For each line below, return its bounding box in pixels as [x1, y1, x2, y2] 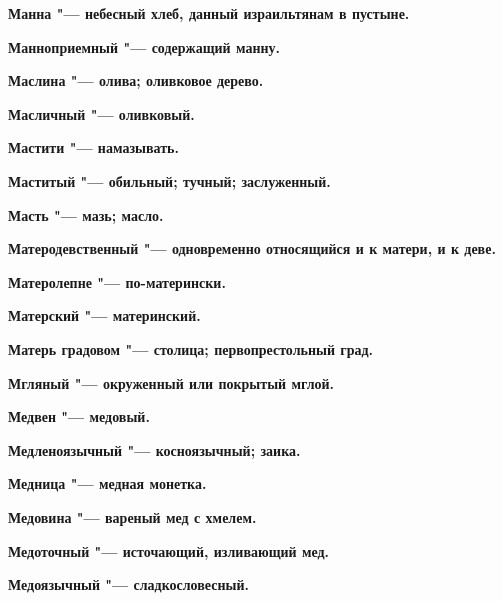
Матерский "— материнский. [8, 305, 201, 326]
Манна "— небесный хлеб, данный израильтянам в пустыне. [8, 3, 410, 23]
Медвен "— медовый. [8, 406, 150, 427]
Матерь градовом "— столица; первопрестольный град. [8, 338, 374, 359]
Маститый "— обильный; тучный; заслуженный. [8, 170, 331, 191]
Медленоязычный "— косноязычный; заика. [8, 439, 301, 460]
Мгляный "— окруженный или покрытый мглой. [8, 372, 335, 393]
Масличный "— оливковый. [8, 103, 195, 124]
